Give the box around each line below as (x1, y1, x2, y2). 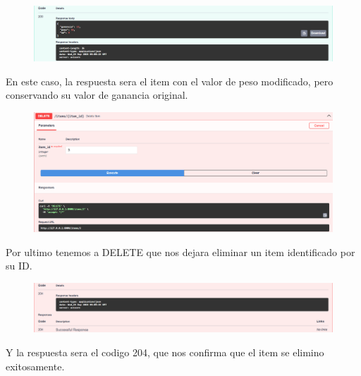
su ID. (6, 258, 32, 273)
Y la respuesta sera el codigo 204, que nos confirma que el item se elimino (6, 344, 324, 359)
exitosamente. (6, 358, 65, 373)
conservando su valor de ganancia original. (6, 87, 188, 102)
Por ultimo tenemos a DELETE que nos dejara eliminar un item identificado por (6, 244, 355, 259)
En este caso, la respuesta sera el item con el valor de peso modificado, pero (6, 73, 334, 88)
